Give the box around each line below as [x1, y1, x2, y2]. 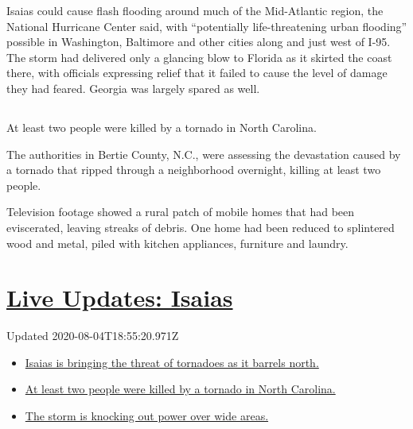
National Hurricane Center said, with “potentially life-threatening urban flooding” [6, 17, 407, 34]
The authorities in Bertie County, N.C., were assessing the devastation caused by [6, 145, 401, 162]
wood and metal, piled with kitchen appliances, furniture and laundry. [6, 234, 349, 251]
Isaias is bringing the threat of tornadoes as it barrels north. [25, 354, 319, 370]
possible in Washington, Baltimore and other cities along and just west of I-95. [6, 33, 391, 50]
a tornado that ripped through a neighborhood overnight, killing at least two [6, 161, 381, 178]
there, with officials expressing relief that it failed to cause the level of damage [6, 64, 388, 81]
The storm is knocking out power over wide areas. [25, 408, 269, 424]
